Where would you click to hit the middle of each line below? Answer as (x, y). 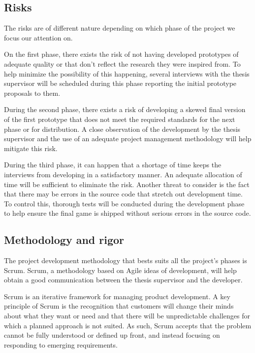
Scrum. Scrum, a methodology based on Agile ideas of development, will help (120, 270)
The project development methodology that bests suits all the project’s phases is (126, 260)
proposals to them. (32, 93)
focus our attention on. (38, 37)
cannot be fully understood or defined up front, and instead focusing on (112, 335)
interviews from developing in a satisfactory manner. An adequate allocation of (123, 174)
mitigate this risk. (31, 148)
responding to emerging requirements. (61, 344)
